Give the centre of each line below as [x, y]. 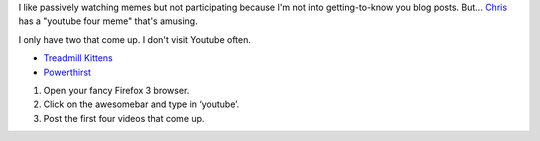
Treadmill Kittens [78, 58]
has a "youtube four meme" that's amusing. [108, 21]
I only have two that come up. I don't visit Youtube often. [135, 39]
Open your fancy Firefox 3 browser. [116, 90]
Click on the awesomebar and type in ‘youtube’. [141, 104]
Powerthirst [67, 72]
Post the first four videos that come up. [124, 118]
